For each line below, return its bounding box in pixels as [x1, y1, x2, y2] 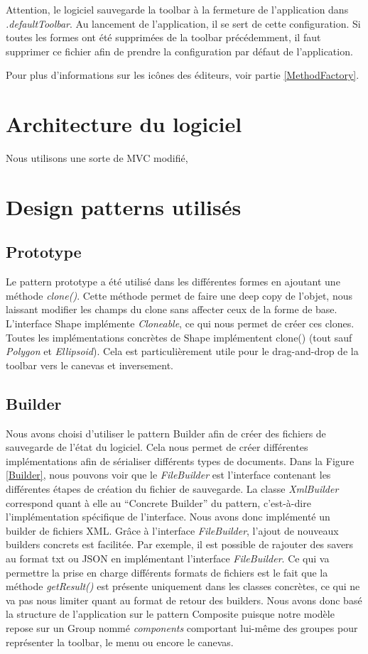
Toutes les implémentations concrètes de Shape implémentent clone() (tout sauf [6, 329, 352, 344]
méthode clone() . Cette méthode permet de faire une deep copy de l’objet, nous [6, 288, 352, 303]
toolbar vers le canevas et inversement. [6, 357, 173, 372]
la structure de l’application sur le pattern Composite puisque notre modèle [6, 606, 335, 621]
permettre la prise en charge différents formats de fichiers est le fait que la [6, 565, 328, 579]
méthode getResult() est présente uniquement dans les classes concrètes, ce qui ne [6, 579, 360, 594]
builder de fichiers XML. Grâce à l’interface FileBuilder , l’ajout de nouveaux [6, 523, 339, 538]
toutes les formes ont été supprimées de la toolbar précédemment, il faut [6, 30, 321, 45]
